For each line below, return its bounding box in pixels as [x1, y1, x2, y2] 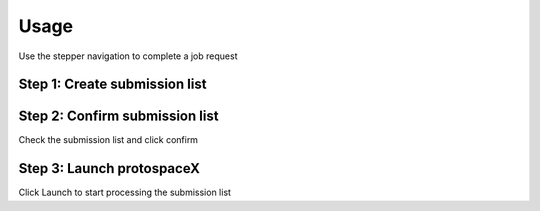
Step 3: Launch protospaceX [18, 160, 200, 177]
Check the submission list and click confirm [18, 134, 199, 146]
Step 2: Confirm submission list [18, 108, 219, 125]
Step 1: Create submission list [18, 76, 207, 93]
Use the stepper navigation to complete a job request [18, 50, 238, 62]
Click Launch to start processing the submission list [18, 186, 232, 199]
